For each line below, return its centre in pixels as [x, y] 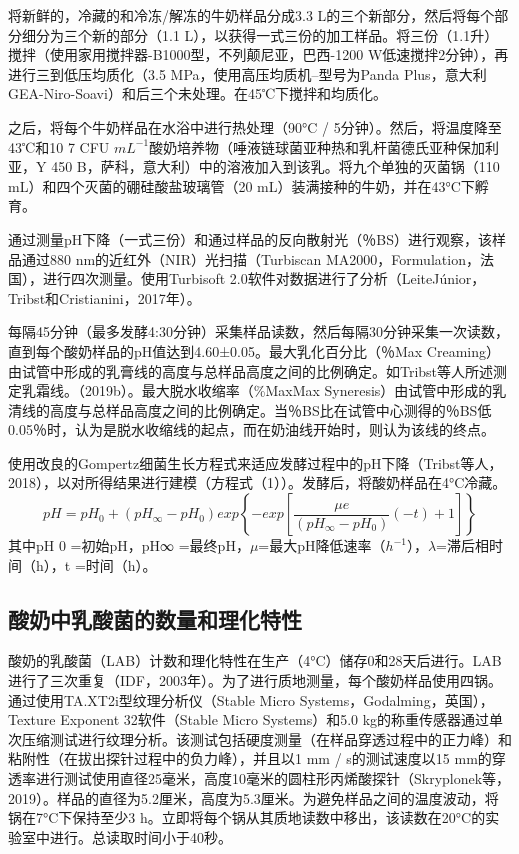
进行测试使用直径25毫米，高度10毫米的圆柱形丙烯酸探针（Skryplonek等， [273, 778]
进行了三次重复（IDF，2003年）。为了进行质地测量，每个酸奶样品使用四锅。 [255, 680]
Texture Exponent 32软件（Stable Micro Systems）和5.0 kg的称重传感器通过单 [256, 719]
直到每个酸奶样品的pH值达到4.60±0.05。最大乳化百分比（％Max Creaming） [254, 350]
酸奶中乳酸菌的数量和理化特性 [155, 618]
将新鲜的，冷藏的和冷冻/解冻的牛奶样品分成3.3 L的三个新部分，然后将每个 [251, 15]
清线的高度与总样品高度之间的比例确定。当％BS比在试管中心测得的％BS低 [250, 409]
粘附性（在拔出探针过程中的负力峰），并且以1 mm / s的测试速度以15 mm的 [250, 758]
